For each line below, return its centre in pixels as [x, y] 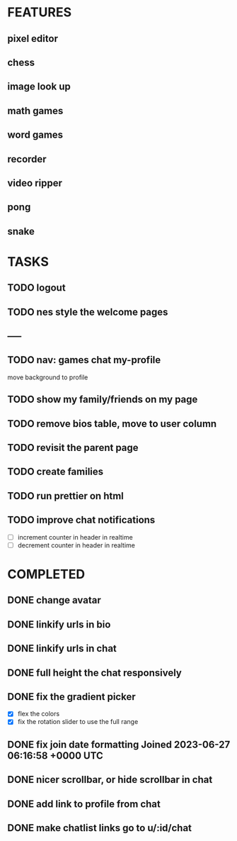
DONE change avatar [54, 600]
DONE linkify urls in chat [62, 648]
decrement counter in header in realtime [76, 545]
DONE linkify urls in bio [59, 624]
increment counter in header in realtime [75, 537]
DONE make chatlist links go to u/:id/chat [100, 828]
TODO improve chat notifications [81, 520]
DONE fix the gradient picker [71, 697]
